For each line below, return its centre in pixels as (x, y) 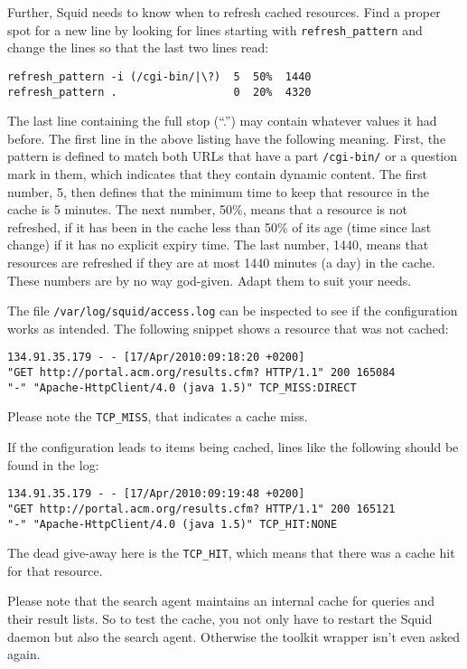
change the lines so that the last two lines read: (138, 47)
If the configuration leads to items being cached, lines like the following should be (233, 447)
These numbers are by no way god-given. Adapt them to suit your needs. (210, 280)
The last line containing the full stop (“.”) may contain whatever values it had (222, 121)
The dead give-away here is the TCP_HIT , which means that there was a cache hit (231, 553)
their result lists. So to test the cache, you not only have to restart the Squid (220, 619)
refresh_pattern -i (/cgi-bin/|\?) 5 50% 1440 (159, 76)
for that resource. (55, 570)
